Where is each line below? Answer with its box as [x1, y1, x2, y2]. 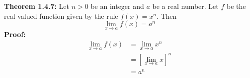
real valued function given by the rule [4, 10, 118, 21]
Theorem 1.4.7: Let [4, 1, 69, 11]
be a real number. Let [152, 1, 219, 11]
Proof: [4, 29, 26, 39]
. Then [156, 10, 177, 21]
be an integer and [90, 1, 144, 11]
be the [226, 1, 246, 11]
